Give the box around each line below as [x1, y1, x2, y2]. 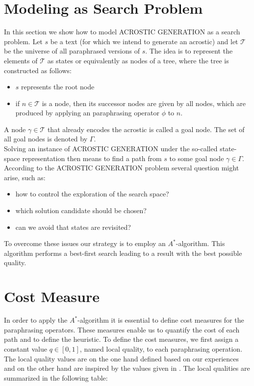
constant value [4, 343, 47, 354]
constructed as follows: [4, 65, 72, 75]
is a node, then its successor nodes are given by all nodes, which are [42, 98, 246, 108]
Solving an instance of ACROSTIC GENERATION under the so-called [4, 143, 218, 154]
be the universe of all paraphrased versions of [4, 46, 140, 56]
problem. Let [4, 36, 43, 46]
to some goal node [169, 153, 224, 163]
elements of [4, 55, 38, 65]
